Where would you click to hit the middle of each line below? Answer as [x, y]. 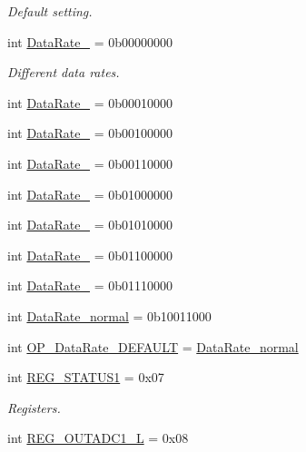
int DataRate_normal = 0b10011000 [109, 315]
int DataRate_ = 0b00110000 [90, 163]
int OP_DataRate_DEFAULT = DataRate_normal [153, 346]
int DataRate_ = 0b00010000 [90, 102]
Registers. [34, 407]
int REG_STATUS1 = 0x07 [86, 377]
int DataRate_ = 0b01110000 [90, 285]
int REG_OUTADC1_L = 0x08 [98, 438]
